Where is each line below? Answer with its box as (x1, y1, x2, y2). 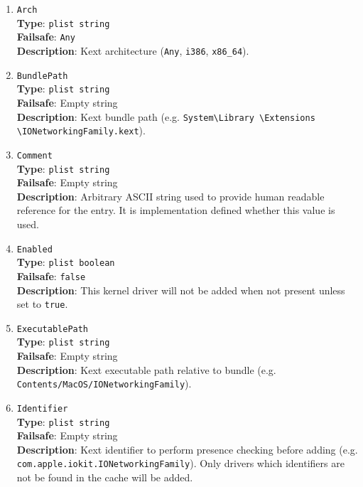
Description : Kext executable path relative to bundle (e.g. (16, 362, 276, 377)
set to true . (16, 296, 68, 311)
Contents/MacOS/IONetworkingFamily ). (16, 376, 192, 391)
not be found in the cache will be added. (16, 470, 193, 485)
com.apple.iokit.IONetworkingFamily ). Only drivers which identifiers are (16, 456, 345, 471)
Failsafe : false (16, 268, 86, 283)
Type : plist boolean (16, 255, 115, 269)
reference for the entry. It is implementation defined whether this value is (16, 203, 335, 218)
